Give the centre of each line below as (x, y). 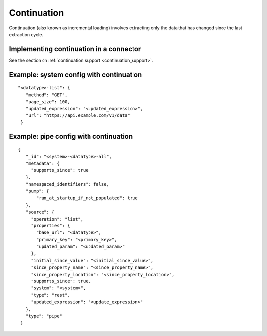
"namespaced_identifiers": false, (67, 184)
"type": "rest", (50, 295)
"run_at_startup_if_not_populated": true (87, 198)
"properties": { (50, 226)
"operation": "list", (57, 219)
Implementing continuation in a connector (75, 49)
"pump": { (37, 191)
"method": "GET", (46, 95)
